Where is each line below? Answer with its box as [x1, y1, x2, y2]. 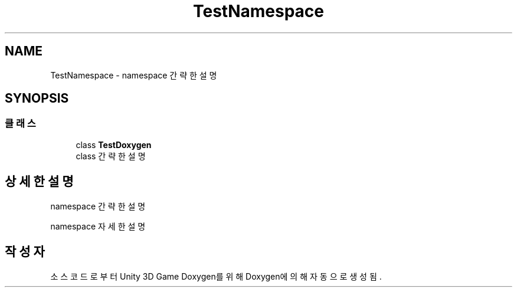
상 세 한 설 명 [5, 174, 74, 189]
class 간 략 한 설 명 [76, 150, 146, 161]
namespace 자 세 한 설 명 [50, 221, 146, 231]
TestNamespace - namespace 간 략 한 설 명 [50, 70, 217, 80]
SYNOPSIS [5, 91, 69, 106]
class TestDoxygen [76, 139, 152, 150]
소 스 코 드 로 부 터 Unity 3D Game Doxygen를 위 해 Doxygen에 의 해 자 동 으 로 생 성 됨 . [50, 271, 382, 281]
